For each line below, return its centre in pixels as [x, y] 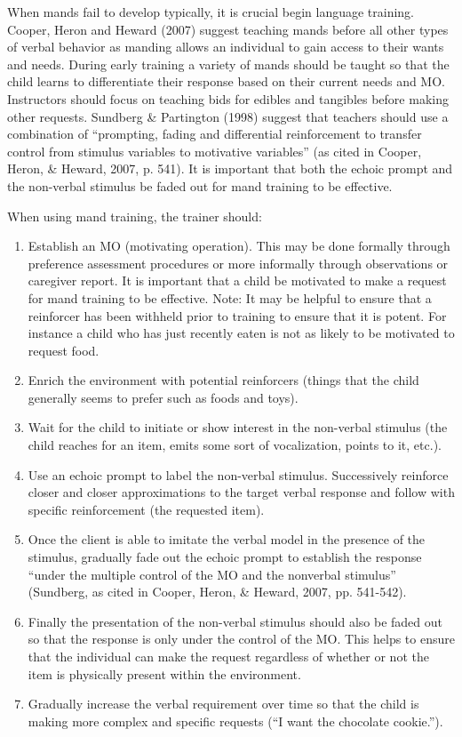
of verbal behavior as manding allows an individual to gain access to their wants [226, 47]
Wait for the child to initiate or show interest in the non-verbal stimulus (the [238, 427]
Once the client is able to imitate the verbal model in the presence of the [227, 539]
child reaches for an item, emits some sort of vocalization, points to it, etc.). [235, 445]
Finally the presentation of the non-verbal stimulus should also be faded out [235, 621]
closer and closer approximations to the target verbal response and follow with [241, 492]
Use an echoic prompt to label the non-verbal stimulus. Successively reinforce [238, 474]
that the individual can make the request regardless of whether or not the [228, 656]
